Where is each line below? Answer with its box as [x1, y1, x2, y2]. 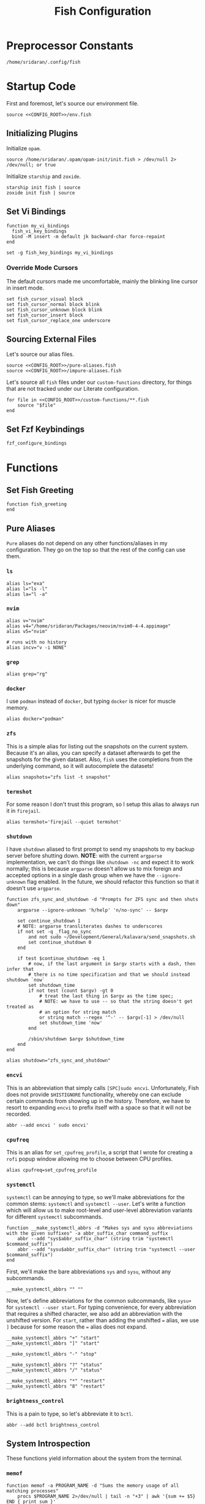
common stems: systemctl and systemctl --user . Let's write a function [6, 1200, 185, 1208]
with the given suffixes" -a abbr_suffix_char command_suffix [6, 1230, 168, 1237]
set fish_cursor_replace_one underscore [6, 317, 111, 323]
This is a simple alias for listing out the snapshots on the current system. [6, 742, 188, 750]
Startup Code [6, 80, 76, 93]
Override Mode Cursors [6, 264, 78, 272]
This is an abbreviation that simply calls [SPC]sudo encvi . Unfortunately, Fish [6, 1084, 199, 1091]
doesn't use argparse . [6, 884, 61, 892]
